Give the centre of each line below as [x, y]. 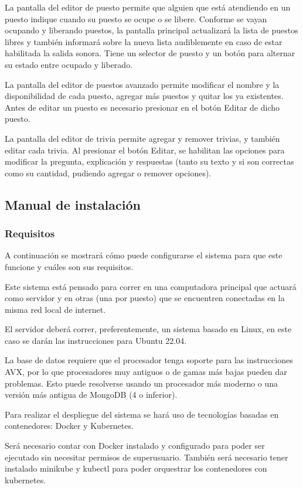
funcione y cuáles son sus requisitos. [69, 266]
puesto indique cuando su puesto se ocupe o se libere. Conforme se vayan [136, 18]
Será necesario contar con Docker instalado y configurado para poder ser [135, 446]
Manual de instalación [73, 204]
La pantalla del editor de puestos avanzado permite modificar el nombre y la [142, 84]
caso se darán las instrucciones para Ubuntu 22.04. [96, 340]
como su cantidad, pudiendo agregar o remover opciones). [108, 173]
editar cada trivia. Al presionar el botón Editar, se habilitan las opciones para [145, 150]
